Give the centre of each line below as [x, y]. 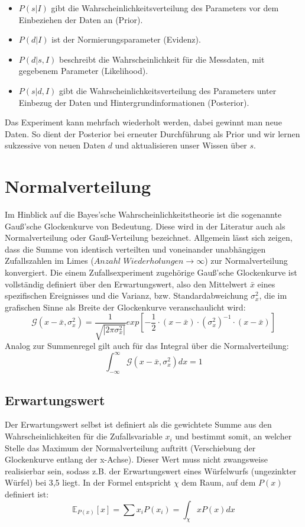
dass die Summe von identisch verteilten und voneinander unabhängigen [135, 249]
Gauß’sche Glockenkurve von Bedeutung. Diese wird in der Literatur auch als [145, 226]
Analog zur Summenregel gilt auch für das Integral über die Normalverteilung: [147, 346]
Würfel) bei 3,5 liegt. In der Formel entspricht [88, 482]
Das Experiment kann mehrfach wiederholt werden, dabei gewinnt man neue [143, 122]
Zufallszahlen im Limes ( [49, 261]
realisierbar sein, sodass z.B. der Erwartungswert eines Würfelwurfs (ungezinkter [151, 471]
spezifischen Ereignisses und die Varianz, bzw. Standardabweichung [126, 295]
